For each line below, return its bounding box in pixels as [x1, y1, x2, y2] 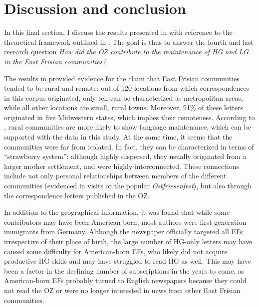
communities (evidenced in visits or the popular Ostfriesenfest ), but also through [4, 180, 252, 191]
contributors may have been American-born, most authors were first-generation [4, 216, 247, 227]
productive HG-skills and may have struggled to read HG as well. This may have [4, 256, 251, 266]
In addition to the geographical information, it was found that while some [4, 207, 230, 217]
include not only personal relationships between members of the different [4, 170, 227, 181]
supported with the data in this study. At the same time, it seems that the [4, 132, 233, 142]
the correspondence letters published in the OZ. [4, 190, 150, 200]
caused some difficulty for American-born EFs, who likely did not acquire [4, 246, 228, 256]
